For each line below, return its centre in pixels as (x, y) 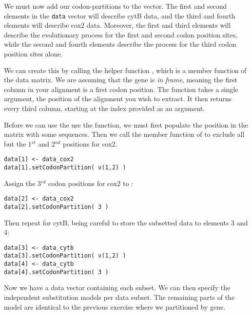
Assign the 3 (22, 183)
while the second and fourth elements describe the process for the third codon (120, 44)
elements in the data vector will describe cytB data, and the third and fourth (120, 15)
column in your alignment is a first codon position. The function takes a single (121, 89)
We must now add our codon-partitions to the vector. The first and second (116, 6)
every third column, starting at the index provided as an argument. (105, 108)
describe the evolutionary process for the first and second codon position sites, (121, 34)
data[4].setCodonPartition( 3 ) (56, 272)
